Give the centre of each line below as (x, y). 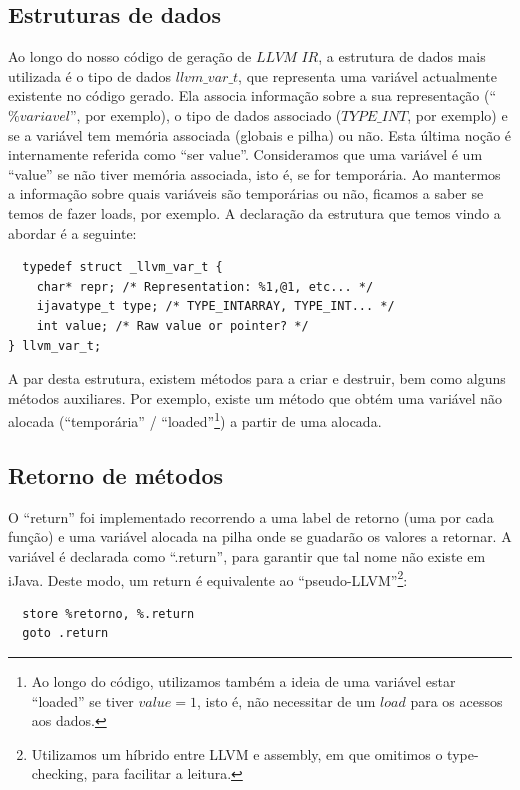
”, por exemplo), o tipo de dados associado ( (205, 114)
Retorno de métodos (116, 474)
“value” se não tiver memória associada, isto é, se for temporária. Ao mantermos (254, 173)
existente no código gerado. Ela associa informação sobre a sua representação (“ (252, 95)
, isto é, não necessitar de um (286, 700)
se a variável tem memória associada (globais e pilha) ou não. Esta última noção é (260, 134)
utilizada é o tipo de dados (90, 75)
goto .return (65, 633)
